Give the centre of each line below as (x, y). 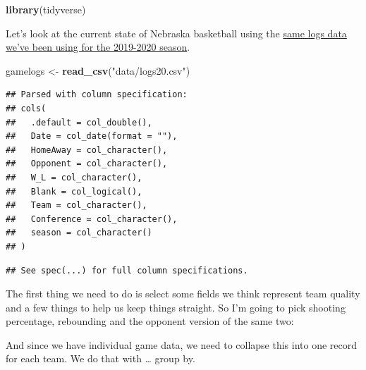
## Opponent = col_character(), (87, 164)
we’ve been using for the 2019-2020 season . (98, 47)
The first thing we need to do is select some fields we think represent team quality (183, 294)
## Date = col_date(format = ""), (92, 136)
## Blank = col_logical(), (74, 191)
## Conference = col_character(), (92, 219)
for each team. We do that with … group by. (100, 358)
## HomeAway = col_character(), (87, 150)
